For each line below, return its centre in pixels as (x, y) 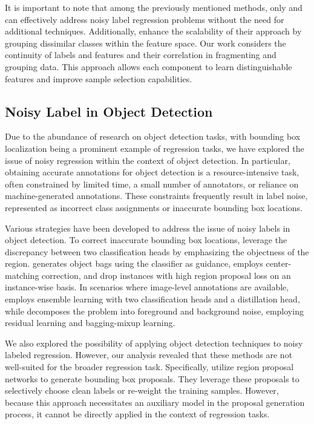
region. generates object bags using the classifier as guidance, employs (134, 263)
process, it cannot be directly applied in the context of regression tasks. (137, 414)
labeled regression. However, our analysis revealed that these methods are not (149, 355)
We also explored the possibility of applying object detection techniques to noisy (154, 343)
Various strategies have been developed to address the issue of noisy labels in (148, 228)
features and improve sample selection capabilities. (99, 78)
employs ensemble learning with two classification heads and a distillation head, (152, 299)
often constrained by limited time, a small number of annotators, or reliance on (152, 184)
